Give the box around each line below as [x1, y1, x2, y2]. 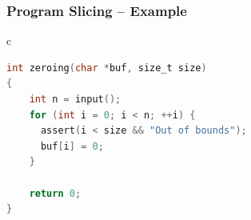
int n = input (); [29, 94, 122, 105]
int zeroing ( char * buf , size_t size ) [6, 62, 207, 74]
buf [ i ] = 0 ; [40, 140, 104, 152]
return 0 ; [29, 187, 82, 199]
